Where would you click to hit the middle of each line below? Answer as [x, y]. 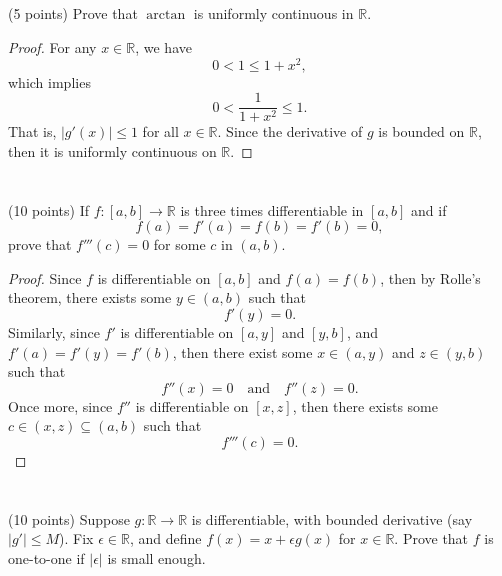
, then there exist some [242, 351]
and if [429, 209]
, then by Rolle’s [430, 277]
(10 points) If [48, 209]
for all [160, 131]
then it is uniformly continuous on [112, 150]
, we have [163, 46]
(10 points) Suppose [69, 518]
